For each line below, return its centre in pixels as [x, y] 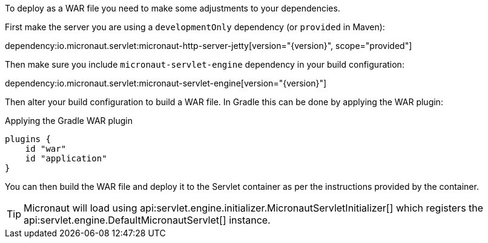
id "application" [66, 158]
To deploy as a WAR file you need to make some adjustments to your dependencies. [173, 8]
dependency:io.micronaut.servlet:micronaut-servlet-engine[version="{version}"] [166, 83]
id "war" [46, 149]
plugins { [28, 139]
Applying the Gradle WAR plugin [69, 121]
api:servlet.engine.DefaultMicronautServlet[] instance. [147, 220]
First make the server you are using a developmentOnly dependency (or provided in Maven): [195, 27]
